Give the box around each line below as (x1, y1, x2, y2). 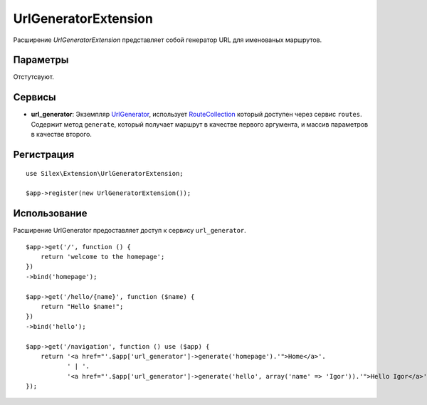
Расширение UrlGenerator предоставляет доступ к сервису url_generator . (13, 226, 247, 235)
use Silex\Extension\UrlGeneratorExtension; (26, 169, 184, 177)
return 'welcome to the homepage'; (40, 253, 165, 261)
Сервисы (13, 91, 56, 103)
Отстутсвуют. (13, 73, 55, 81)
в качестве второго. (31, 130, 93, 139)
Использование (13, 207, 88, 220)
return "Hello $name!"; (40, 303, 124, 310)
